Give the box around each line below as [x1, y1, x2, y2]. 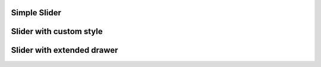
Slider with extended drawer [11, 45, 118, 55]
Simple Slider [11, 8, 62, 18]
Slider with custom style [11, 26, 103, 36]
